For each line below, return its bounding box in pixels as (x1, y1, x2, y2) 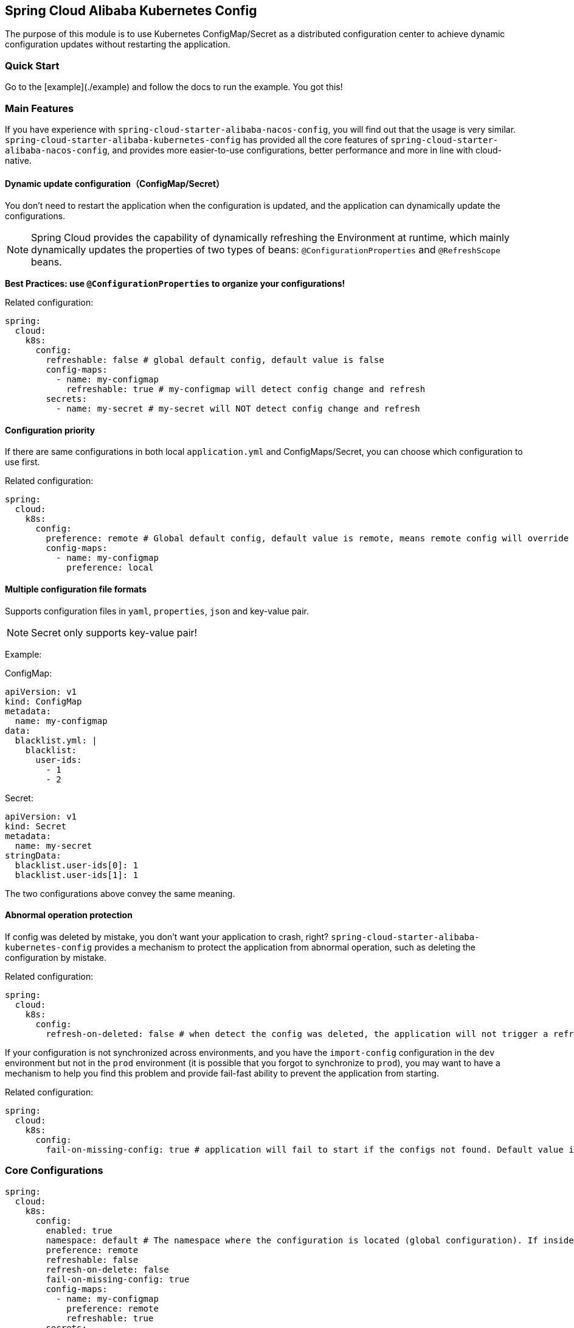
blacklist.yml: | (15, 735, 97, 745)
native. (5, 155, 32, 166)
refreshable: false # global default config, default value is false (46, 355, 384, 365)
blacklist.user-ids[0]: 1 (15, 860, 139, 870)
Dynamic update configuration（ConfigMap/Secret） (5, 178, 225, 189)
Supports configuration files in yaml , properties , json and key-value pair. (5, 605, 309, 616)
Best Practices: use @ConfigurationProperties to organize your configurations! (5, 278, 345, 289)
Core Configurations (5, 1164, 103, 1177)
